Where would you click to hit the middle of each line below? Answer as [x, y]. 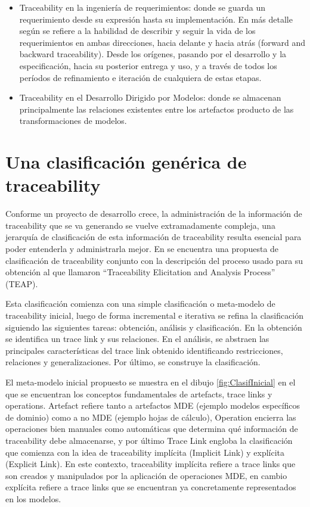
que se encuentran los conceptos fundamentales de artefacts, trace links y [139, 394]
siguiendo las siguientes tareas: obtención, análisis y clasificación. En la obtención [154, 327]
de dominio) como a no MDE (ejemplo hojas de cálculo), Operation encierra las [151, 417]
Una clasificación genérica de [126, 162]
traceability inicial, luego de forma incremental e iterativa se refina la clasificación [155, 315]
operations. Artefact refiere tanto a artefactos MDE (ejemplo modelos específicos [153, 405]
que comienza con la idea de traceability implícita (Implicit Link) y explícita [145, 452]
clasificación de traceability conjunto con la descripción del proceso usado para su [154, 260]
